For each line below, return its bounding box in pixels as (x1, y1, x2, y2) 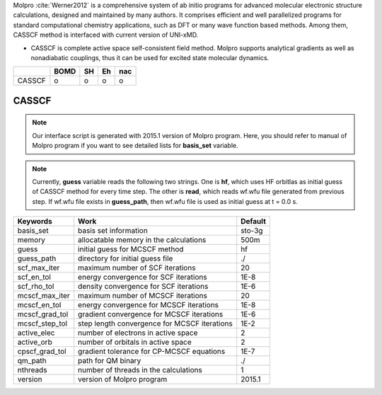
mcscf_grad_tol (17, 309, 69, 319)
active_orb (17, 337, 52, 347)
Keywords (17, 217, 52, 227)
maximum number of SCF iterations (78, 263, 196, 273)
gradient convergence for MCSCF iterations (78, 309, 224, 319)
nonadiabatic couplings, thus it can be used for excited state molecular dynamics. (30, 53, 270, 62)
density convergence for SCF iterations (78, 282, 209, 292)
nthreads (17, 365, 47, 375)
